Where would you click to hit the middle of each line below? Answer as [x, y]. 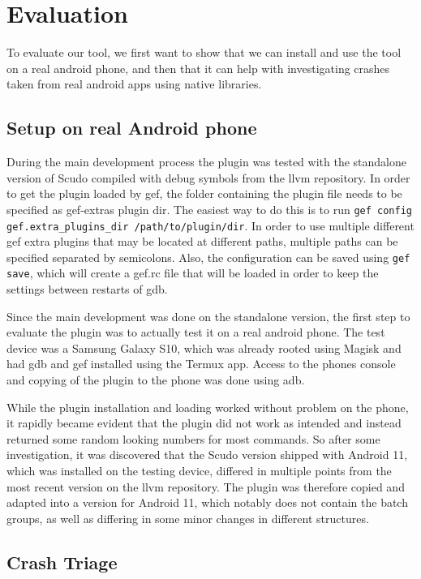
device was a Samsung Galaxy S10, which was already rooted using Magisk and [204, 347]
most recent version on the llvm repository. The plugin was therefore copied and [206, 486]
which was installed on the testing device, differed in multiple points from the [199, 471]
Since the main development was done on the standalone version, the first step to [208, 316]
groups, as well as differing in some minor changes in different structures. [188, 518]
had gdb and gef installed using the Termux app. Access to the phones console [201, 364]
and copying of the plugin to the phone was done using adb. [156, 380]
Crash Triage [62, 562]
